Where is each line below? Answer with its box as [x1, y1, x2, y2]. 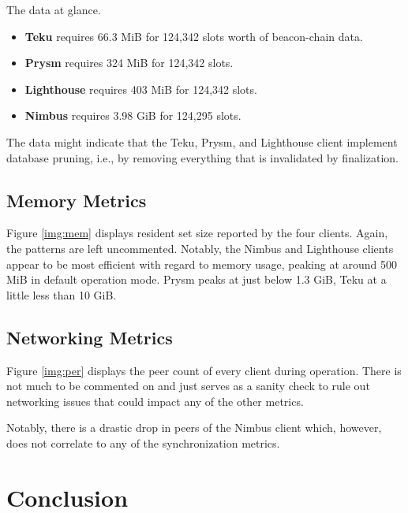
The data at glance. [6, 2, 101, 17]
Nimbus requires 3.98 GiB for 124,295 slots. [24, 107, 241, 124]
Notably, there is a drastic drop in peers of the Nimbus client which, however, [6, 419, 382, 436]
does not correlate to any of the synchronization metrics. [6, 434, 280, 451]
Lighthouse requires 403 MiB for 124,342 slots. [24, 80, 257, 97]
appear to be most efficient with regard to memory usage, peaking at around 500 [6, 255, 397, 272]
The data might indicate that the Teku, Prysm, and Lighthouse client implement [6, 133, 398, 150]
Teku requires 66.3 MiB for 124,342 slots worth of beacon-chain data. [24, 28, 363, 44]
